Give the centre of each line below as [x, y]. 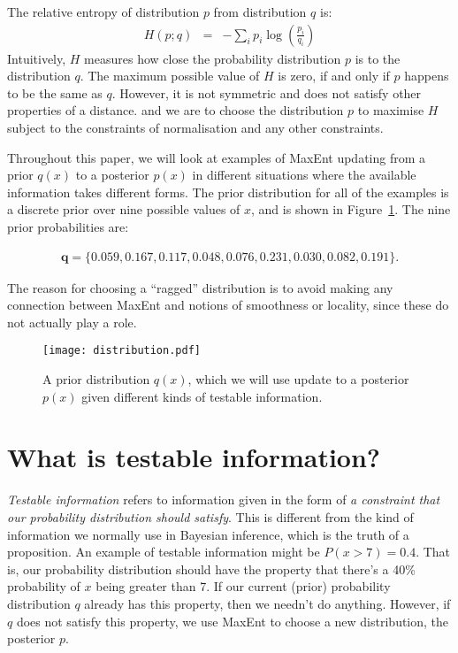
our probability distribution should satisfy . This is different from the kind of [210, 516]
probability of [44, 586]
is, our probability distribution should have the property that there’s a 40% [211, 568]
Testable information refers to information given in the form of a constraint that [224, 499]
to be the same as [55, 92]
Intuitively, [37, 58]
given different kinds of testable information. [202, 396]
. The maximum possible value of [170, 76]
